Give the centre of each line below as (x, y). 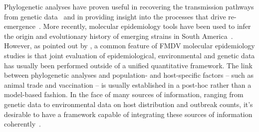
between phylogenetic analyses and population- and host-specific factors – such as (129, 75)
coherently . (22, 124)
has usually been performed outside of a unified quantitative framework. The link (128, 65)
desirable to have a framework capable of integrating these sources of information (128, 114)
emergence (20, 26)
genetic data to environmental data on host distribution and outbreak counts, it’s (129, 104)
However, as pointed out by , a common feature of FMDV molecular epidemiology (129, 46)
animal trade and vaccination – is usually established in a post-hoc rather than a (128, 84)
